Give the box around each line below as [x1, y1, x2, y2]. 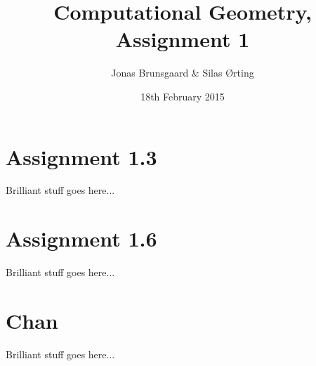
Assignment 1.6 [6, 224, 157, 253]
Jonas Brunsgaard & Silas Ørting [111, 65, 254, 80]
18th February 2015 [140, 89, 225, 103]
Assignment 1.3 [6, 142, 157, 171]
